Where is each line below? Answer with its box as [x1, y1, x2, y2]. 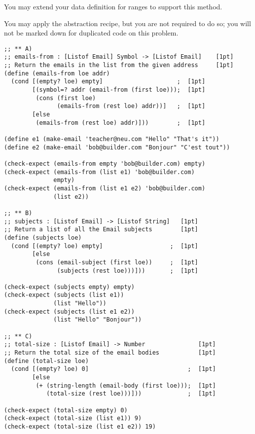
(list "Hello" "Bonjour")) [53, 316, 142, 324]
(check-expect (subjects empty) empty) [4, 283, 135, 290]
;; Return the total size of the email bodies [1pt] [4, 349, 216, 357]
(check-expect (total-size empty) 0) [4, 406, 128, 414]
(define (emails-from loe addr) [4, 70, 110, 77]
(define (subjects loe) [4, 234, 82, 241]
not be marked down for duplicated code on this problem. [4, 28, 179, 38]
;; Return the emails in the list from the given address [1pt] [4, 62, 234, 69]
